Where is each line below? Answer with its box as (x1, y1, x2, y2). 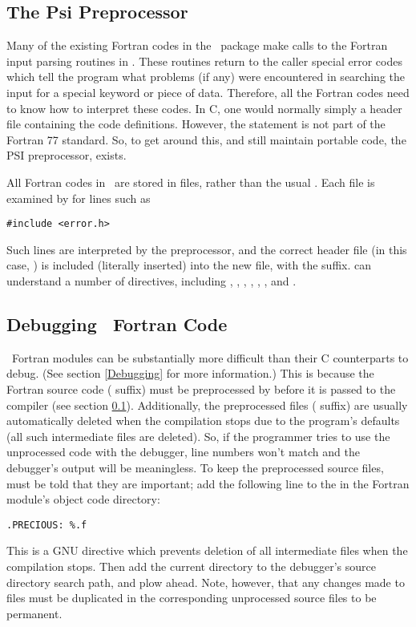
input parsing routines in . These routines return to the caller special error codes (6, 52, 402, 69)
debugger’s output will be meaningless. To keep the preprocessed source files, (6, 459, 384, 475)
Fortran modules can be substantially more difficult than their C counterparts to (11, 349, 409, 366)
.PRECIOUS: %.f (6, 519, 87, 531)
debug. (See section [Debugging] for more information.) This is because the (6, 365, 374, 382)
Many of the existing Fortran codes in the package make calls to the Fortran (6, 37, 388, 54)
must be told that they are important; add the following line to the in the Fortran (6, 475, 410, 491)
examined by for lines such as (6, 189, 151, 206)
